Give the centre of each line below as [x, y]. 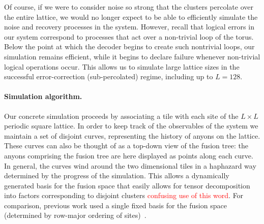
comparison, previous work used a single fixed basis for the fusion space [115, 205]
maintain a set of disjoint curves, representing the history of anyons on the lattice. [132, 135]
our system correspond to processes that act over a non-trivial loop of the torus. [129, 36]
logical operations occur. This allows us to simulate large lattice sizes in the [122, 66]
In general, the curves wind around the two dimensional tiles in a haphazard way [130, 165]
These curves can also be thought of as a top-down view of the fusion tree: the [126, 146]
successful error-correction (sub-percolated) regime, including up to [109, 76]
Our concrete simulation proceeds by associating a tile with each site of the [121, 116]
